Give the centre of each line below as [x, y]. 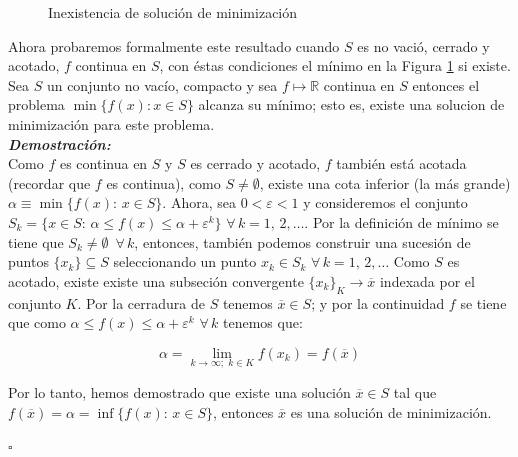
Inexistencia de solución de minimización [173, 12]
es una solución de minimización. [391, 411]
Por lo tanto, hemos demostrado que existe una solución [179, 391]
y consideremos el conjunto [385, 202]
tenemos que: [263, 322]
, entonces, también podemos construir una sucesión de [302, 241]
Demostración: [59, 143]
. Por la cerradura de [141, 302]
